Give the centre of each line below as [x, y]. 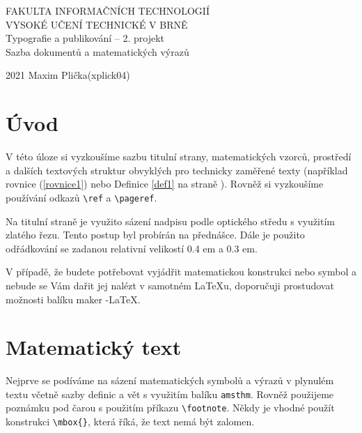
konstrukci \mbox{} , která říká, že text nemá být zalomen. [130, 421]
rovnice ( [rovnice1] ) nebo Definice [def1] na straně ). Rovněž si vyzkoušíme [165, 184]
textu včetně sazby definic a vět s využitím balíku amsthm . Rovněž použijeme [170, 394]
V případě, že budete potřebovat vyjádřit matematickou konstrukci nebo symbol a [181, 272]
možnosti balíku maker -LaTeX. [73, 299]
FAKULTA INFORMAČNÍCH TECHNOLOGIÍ [108, 10]
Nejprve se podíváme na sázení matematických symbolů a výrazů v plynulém [170, 380]
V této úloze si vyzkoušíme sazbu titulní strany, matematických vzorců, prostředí [179, 157]
